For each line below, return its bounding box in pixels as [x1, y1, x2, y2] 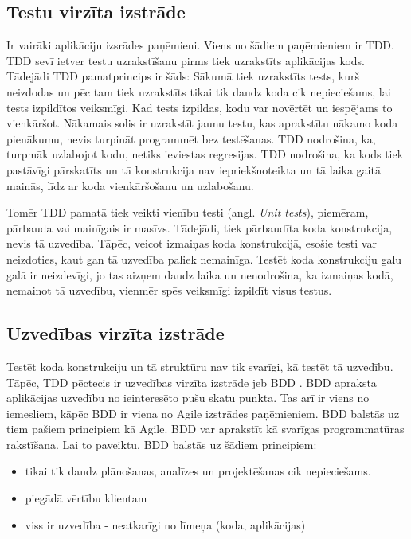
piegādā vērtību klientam [25, 490, 147, 506]
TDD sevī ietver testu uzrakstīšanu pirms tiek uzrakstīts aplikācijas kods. [6, 52, 366, 68]
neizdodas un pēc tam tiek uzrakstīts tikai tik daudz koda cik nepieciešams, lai [6, 83, 391, 100]
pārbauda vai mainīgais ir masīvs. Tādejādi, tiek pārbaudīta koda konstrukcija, [6, 219, 393, 236]
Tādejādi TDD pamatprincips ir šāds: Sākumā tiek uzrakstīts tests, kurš [6, 68, 360, 84]
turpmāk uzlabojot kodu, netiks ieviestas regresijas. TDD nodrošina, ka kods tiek [6, 146, 404, 162]
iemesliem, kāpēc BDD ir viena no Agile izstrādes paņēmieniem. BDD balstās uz [6, 404, 400, 421]
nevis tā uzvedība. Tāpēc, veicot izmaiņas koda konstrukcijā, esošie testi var [6, 235, 377, 252]
